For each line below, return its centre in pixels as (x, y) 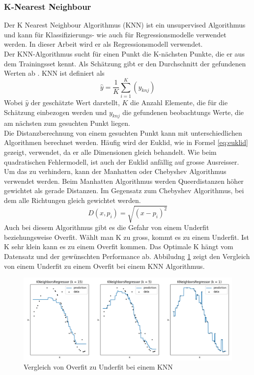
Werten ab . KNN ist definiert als (54, 73)
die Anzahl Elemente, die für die (179, 102)
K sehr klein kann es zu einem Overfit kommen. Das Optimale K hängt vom (119, 246)
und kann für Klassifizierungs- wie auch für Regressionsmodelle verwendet (115, 34)
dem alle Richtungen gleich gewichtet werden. (72, 200)
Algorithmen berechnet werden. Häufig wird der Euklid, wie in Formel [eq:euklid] (126, 142)
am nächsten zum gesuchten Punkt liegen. (67, 123)
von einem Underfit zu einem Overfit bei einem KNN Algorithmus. (104, 266)
